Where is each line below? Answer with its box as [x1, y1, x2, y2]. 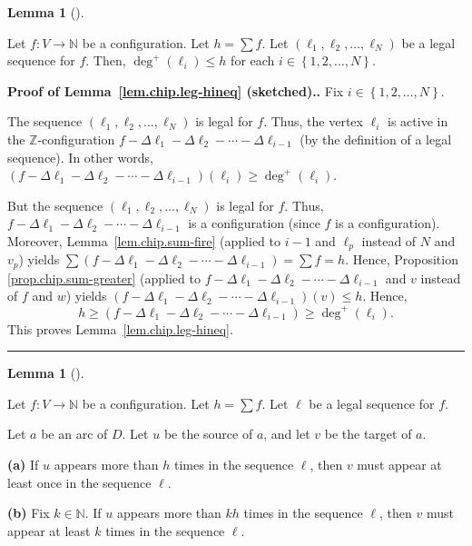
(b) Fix [7, 503, 50, 522]
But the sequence [7, 195, 103, 214]
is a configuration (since [188, 213, 320, 233]
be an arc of [41, 424, 108, 443]
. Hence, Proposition [345, 250, 458, 269]
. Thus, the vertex [263, 112, 363, 131]
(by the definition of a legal [300, 129, 452, 148]
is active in [388, 112, 448, 131]
